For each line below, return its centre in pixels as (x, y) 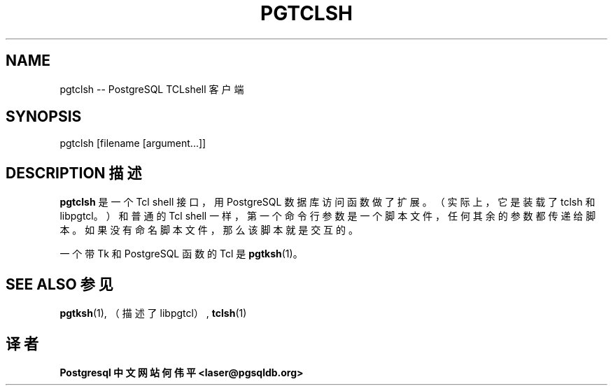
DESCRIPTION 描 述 (74, 173)
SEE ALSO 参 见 (59, 284)
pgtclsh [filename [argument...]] (133, 143)
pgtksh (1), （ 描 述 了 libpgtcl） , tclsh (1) (153, 313)
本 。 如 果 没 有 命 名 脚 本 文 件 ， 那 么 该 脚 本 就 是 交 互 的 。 (209, 230)
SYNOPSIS (44, 117)
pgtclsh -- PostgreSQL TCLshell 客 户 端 (152, 89)
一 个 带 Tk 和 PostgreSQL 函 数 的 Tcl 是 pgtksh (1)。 (181, 254)
